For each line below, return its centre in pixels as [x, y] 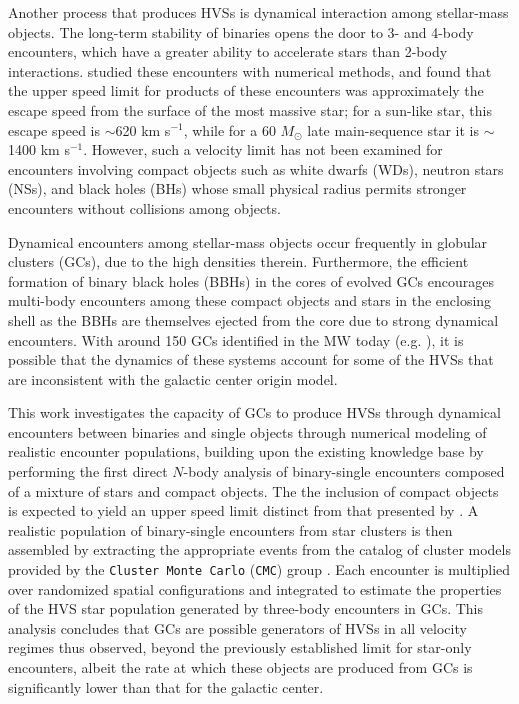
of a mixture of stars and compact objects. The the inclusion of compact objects [253, 490]
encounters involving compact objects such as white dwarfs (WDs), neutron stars [256, 168]
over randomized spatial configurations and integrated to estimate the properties [255, 588]
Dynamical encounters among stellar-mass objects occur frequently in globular [248, 241]
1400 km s [39, 149]
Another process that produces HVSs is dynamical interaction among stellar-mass [258, 12]
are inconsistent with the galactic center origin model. [173, 378]
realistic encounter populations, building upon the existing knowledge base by [246, 451]
